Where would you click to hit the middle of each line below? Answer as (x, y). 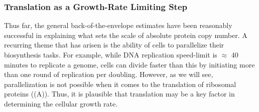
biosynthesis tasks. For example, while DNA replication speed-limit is (111, 54)
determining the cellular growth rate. (61, 103)
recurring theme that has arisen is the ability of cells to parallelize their (114, 45)
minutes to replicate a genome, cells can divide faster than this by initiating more (129, 64)
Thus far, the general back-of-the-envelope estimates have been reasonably (118, 25)
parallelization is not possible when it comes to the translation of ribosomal (120, 84)
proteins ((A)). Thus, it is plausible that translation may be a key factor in (119, 94)
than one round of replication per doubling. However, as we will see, (109, 74)
